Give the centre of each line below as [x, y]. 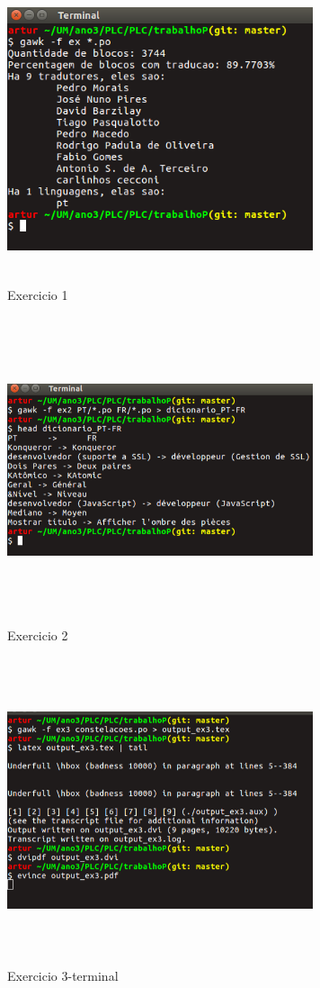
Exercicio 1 [38, 294]
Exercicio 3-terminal [63, 976]
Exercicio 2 [38, 635]
